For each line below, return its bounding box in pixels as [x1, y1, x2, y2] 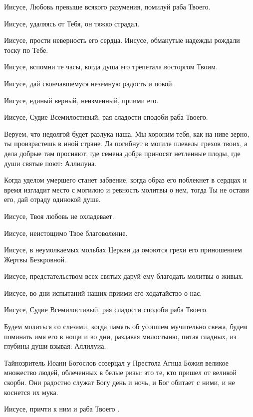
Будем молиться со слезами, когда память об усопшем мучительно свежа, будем [4, 321, 248, 332]
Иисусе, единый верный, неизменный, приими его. [4, 95, 159, 105]
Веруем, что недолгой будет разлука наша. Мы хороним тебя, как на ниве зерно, [4, 128, 250, 139]
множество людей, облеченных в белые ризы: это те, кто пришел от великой [4, 367, 237, 378]
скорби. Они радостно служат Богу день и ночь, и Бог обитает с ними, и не [4, 377, 235, 388]
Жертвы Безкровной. [4, 254, 66, 264]
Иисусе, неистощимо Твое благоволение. [4, 227, 128, 238]
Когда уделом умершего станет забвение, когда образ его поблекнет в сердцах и [4, 175, 247, 185]
